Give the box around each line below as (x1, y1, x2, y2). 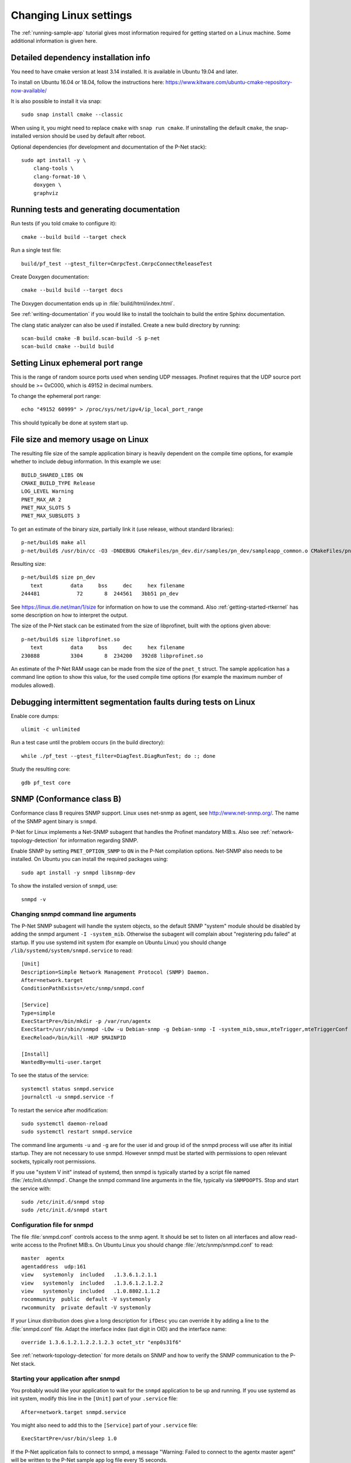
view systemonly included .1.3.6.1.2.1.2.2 (21, 1279, 163, 1286)
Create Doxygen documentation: (11, 273, 90, 280)
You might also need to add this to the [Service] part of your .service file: (11, 1421, 198, 1428)
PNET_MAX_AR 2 (21, 496, 61, 503)
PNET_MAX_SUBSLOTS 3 (21, 513, 80, 519)
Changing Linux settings (11, 9, 132, 22)
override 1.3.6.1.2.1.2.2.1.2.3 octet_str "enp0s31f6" (21, 1339, 182, 1345)
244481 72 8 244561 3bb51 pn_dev (21, 590, 178, 597)
